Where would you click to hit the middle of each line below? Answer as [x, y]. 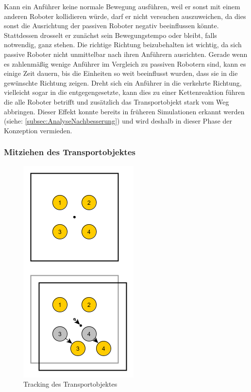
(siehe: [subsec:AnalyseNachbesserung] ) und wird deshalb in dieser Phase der [118, 121]
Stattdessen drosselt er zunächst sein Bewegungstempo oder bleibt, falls [110, 35]
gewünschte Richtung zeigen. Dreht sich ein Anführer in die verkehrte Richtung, [123, 82]
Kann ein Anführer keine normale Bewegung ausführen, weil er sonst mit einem [122, 6]
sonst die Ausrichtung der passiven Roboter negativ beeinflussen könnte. [111, 26]
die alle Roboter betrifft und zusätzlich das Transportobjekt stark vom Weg [117, 101]
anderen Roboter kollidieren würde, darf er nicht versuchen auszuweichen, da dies [125, 16]
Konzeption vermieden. [38, 130]
